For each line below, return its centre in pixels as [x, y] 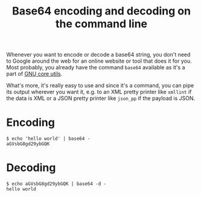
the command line [101, 24]
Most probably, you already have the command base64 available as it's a [96, 67]
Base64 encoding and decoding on [101, 11]
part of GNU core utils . [34, 74]
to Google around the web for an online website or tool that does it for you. [99, 61]
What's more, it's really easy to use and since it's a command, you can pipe [100, 86]
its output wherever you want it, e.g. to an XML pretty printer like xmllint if [99, 92]
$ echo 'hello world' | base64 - [48, 139]
